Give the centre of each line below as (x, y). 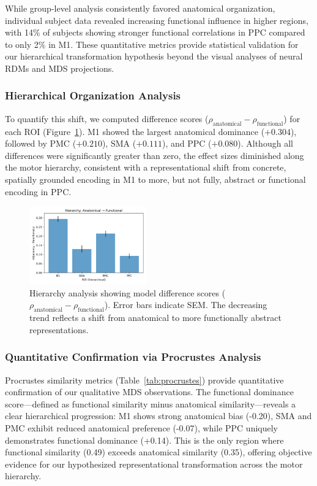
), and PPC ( (187, 143)
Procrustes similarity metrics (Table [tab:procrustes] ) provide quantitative (144, 380)
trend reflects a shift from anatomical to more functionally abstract (155, 318)
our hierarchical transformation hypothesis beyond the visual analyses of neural (154, 56)
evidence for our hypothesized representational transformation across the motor (154, 464)
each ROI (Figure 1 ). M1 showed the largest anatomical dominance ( (135, 131)
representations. (59, 329)
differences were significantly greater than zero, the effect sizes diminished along (155, 155)
